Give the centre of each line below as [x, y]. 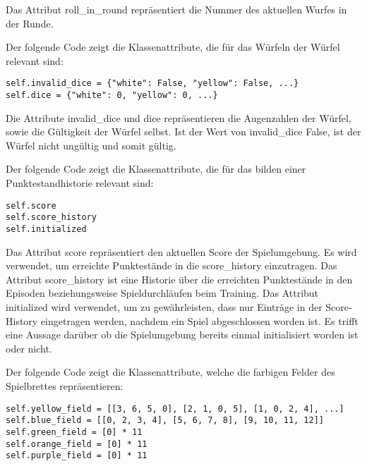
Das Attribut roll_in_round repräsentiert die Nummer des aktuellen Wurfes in [176, 9]
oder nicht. [29, 348]
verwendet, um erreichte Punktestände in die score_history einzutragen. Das [172, 265]
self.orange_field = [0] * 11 [77, 444]
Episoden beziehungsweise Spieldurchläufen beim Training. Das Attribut [162, 293]
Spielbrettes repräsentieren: [65, 385]
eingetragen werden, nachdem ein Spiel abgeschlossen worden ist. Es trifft [199, 320]
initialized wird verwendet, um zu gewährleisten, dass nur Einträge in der [164, 307]
